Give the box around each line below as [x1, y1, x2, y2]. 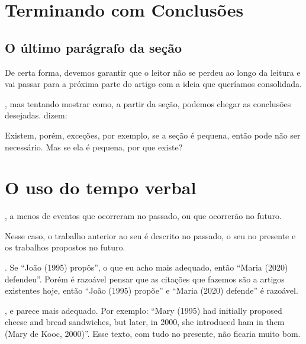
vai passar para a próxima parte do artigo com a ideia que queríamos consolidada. [5, 78, 302, 90]
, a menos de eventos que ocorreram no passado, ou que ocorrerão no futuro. [5, 210, 282, 222]
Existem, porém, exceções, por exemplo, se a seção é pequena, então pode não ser [5, 128, 301, 141]
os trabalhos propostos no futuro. [5, 241, 125, 253]
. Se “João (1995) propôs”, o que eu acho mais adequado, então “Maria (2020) [5, 261, 288, 274]
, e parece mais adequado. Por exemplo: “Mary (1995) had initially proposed [5, 304, 282, 316]
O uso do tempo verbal [5, 175, 197, 200]
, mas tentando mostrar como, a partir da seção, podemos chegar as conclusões [5, 97, 291, 110]
